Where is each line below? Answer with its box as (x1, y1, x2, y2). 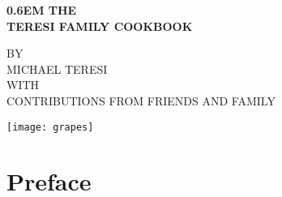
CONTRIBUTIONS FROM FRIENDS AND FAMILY (6, 92, 276, 109)
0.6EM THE (6, 2, 77, 18)
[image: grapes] (6, 121, 94, 133)
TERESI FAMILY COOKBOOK (6, 17, 193, 34)
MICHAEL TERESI (6, 60, 108, 77)
